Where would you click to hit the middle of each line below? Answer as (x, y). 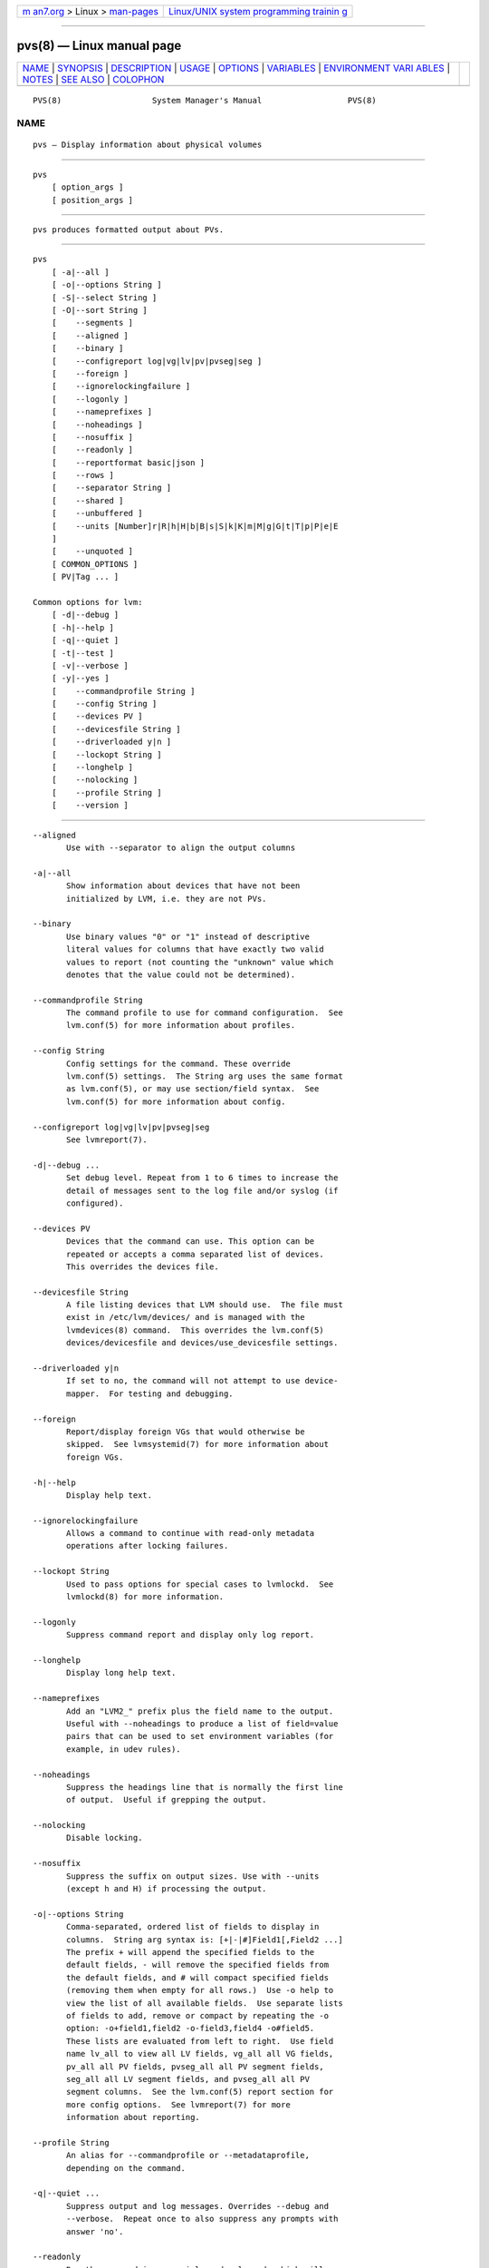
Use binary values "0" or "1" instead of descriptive (188, 936)
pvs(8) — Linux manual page (99, 46)
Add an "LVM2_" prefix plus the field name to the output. (200, 1711)
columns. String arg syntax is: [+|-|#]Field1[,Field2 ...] (205, 1940)
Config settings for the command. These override (179, 1063)
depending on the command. (126, 2168)
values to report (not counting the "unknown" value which (200, 962)
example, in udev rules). (124, 1749)
